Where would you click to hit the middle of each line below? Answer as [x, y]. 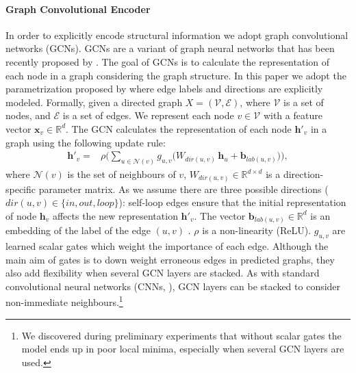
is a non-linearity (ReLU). [257, 230]
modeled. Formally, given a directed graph [94, 102]
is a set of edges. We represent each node [148, 115]
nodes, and [28, 115]
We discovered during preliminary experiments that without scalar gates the [181, 335]
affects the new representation [115, 215]
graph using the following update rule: [86, 142]
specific [21, 189]
